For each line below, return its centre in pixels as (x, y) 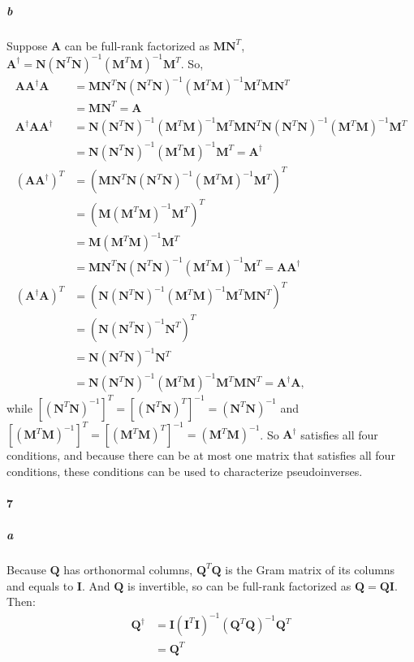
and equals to (40, 585)
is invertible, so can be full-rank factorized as (239, 585)
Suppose (27, 45)
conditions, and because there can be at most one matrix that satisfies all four (201, 455)
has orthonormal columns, (128, 569)
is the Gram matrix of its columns (310, 569)
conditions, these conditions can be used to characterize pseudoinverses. (185, 471)
